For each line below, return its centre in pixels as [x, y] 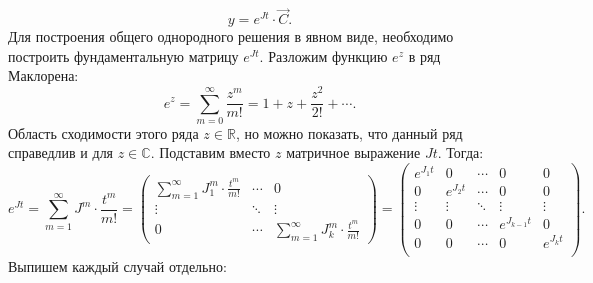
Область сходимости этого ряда [103, 132]
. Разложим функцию [323, 55]
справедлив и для [61, 152]
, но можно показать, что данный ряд [349, 132]
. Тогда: [460, 152]
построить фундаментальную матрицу [123, 55]
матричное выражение [353, 152]
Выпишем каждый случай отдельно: [117, 265]
